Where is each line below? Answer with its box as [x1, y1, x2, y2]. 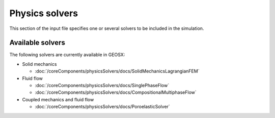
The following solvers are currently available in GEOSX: [9, 52, 125, 58]
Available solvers [9, 38, 66, 47]
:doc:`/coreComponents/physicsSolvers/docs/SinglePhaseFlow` [35, 83, 170, 89]
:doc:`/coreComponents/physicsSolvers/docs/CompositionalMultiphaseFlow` [35, 89, 197, 96]
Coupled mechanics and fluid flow [22, 96, 94, 102]
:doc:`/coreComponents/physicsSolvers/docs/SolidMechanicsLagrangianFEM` [35, 68, 200, 74]
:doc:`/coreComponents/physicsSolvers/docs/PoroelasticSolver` [35, 104, 170, 110]
